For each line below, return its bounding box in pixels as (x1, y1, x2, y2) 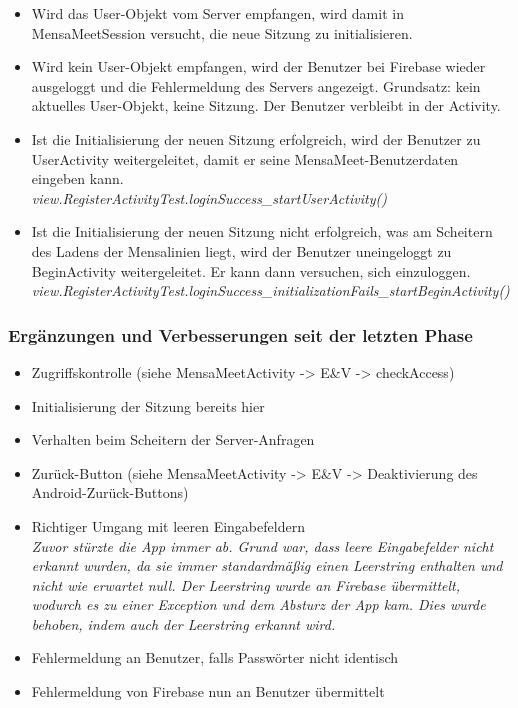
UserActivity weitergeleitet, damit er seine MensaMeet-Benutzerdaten (31, 148, 459, 169)
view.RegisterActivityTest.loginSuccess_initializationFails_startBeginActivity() (31, 280, 510, 301)
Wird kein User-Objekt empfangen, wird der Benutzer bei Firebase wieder (31, 56, 486, 77)
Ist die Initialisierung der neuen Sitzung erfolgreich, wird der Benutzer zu (31, 128, 481, 149)
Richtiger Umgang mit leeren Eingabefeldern (31, 515, 305, 536)
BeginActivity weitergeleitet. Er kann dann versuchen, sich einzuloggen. (31, 260, 471, 281)
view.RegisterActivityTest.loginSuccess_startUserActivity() (31, 187, 387, 208)
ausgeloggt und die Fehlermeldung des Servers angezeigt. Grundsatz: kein (31, 75, 481, 96)
